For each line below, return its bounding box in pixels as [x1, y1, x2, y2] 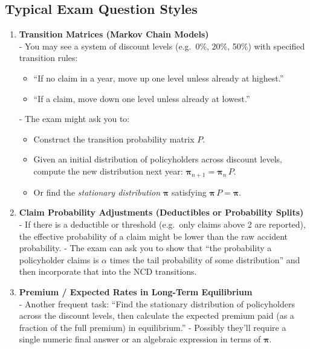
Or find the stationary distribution [33, 185, 161, 198]
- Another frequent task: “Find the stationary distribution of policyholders [19, 297, 295, 310]
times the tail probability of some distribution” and [109, 253, 300, 266]
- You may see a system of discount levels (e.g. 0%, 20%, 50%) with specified [19, 39, 305, 52]
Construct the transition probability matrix [33, 132, 195, 145]
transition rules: [19, 51, 78, 64]
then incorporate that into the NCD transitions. [19, 265, 197, 278]
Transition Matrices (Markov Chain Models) [19, 28, 209, 40]
